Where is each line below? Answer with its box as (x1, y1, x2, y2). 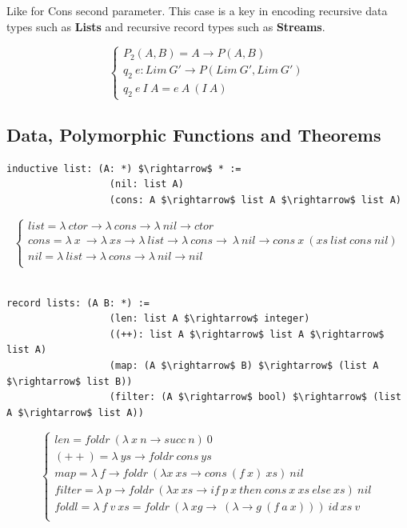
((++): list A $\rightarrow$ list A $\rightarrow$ (109, 328, 385, 340)
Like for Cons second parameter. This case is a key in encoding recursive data (6, 2, 388, 18)
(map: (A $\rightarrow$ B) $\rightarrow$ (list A (109, 359, 379, 371)
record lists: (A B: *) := (6, 297, 150, 309)
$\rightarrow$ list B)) (6, 375, 133, 387)
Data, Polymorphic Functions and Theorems (6, 122, 381, 146)
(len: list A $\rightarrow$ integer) (109, 313, 310, 325)
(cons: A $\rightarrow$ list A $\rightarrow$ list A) (109, 194, 401, 206)
